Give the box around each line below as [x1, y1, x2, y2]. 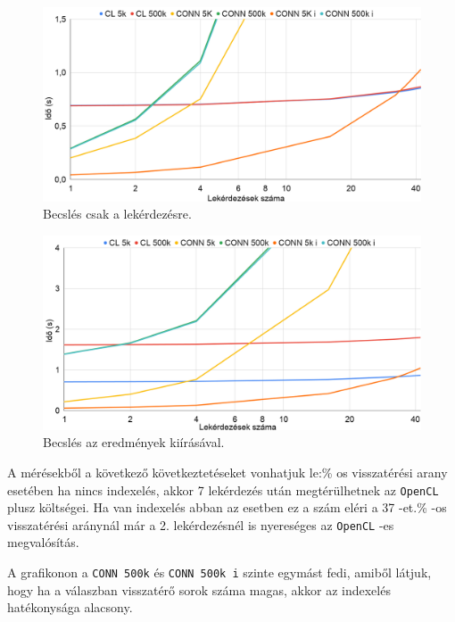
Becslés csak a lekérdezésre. [43, 204, 192, 223]
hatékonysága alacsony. [7, 598, 133, 617]
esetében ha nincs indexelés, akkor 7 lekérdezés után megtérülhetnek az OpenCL [7, 480, 439, 499]
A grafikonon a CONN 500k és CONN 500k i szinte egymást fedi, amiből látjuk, [7, 563, 432, 582]
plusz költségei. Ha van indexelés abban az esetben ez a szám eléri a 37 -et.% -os [7, 498, 447, 517]
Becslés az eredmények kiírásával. [43, 433, 225, 452]
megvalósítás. [7, 533, 79, 552]
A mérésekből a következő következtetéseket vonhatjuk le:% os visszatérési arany [7, 462, 448, 481]
